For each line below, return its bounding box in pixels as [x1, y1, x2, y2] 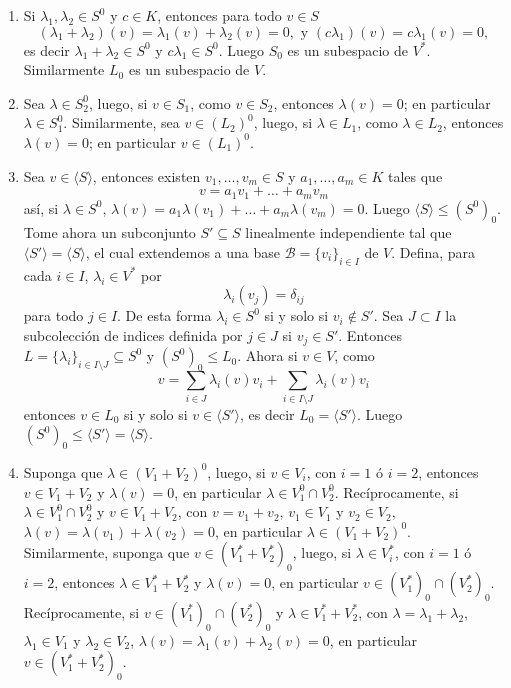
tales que [387, 165, 443, 186]
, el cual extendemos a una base [85, 242, 280, 262]
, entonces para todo [157, 5, 282, 25]
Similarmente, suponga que [23, 542, 190, 563]
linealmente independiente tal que [245, 222, 452, 243]
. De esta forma [117, 305, 212, 326]
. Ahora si [237, 345, 298, 366]
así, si [23, 197, 59, 218]
